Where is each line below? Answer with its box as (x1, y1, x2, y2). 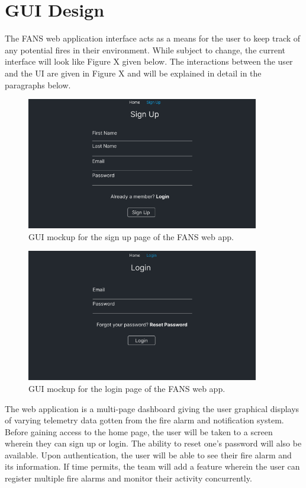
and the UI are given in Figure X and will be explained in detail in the (5, 66, 262, 79)
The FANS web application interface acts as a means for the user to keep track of (5, 32, 301, 44)
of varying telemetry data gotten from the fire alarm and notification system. (5, 414, 284, 426)
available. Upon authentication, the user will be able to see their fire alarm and (5, 448, 292, 461)
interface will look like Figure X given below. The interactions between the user (5, 55, 293, 68)
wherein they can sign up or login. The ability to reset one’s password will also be (5, 437, 302, 449)
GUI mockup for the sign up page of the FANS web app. (28, 230, 234, 243)
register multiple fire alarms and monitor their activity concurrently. (5, 472, 252, 484)
